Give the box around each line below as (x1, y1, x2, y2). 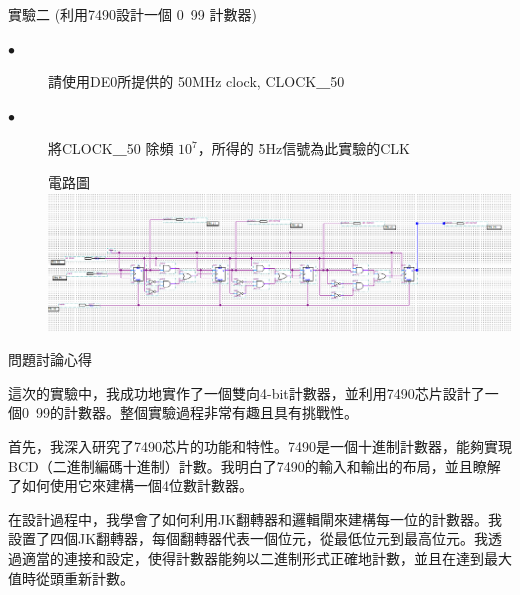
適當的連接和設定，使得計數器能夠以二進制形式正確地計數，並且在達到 (21, 548, 484, 569)
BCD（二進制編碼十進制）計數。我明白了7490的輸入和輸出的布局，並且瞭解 (8, 455, 501, 476)
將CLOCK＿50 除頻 (48, 138, 174, 159)
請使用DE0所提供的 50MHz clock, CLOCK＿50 (48, 71, 345, 92)
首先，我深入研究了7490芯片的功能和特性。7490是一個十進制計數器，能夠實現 (8, 436, 512, 457)
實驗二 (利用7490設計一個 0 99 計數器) (8, 4, 257, 24)
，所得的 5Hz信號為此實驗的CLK (197, 138, 410, 159)
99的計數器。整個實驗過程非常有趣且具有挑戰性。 (35, 402, 358, 423)
